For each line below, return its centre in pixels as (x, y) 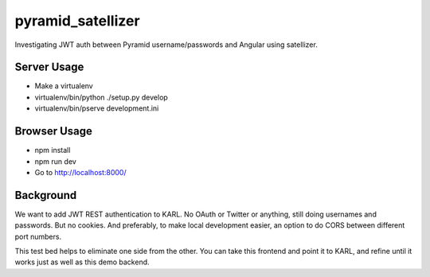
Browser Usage (54, 131)
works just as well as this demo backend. (82, 262)
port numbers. (38, 236)
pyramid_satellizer (77, 21)
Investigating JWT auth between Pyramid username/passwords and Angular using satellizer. (166, 45)
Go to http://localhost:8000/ (80, 172)
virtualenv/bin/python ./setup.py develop (102, 97)
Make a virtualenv (64, 86)
